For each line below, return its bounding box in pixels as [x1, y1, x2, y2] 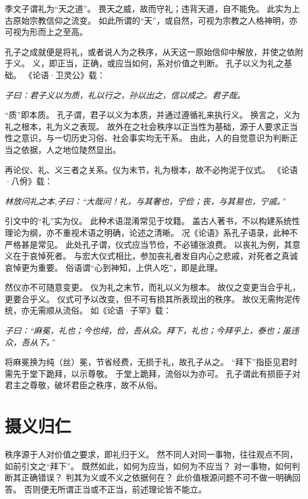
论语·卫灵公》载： [32, 68, 105, 81]
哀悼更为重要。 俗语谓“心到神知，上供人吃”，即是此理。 [5, 261, 223, 273]
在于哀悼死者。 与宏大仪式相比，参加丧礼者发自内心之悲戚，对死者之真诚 [12, 249, 298, 262]
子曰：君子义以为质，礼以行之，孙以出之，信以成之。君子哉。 [5, 88, 245, 101]
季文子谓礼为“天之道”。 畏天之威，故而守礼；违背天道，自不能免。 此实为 [5, 2, 292, 14]
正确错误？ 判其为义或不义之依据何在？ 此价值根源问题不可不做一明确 [21, 471, 293, 484]
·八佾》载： [5, 175, 53, 187]
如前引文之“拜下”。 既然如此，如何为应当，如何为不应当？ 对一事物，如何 [5, 459, 292, 472]
